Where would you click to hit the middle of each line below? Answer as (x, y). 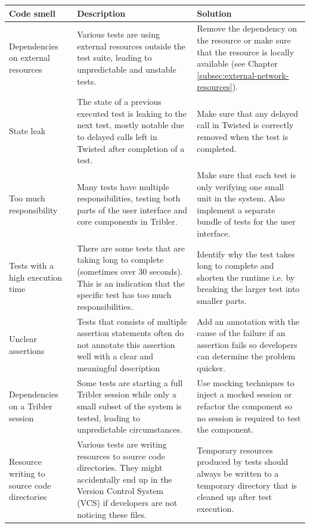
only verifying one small (241, 186)
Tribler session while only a (127, 394)
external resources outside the (131, 46)
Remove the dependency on (247, 28)
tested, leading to (108, 417)
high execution (36, 277)
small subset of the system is (129, 406)
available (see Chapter (237, 63)
